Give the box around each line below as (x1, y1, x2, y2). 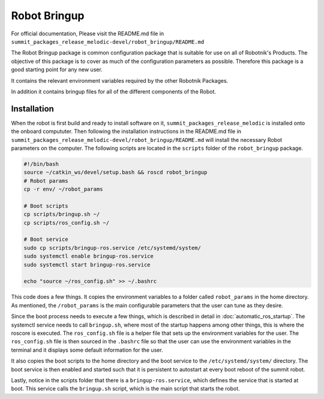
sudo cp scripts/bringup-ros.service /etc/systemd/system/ (23, 244, 201, 251)
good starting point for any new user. (11, 66, 103, 73)
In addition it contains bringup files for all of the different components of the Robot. (11, 87, 216, 95)
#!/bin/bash (23, 161, 59, 167)
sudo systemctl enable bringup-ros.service (23, 253, 154, 260)
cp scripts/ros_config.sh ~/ (23, 219, 110, 226)
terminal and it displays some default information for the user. (11, 346, 163, 353)
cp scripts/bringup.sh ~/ (23, 211, 100, 218)
